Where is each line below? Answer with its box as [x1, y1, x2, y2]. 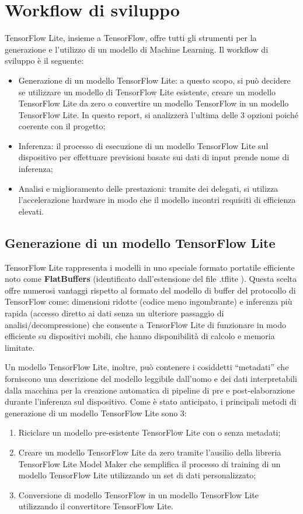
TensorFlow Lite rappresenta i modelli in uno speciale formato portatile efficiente [5, 261, 295, 273]
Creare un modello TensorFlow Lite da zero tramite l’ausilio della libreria [18, 446, 281, 458]
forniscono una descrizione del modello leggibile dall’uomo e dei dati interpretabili [5, 372, 297, 384]
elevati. [18, 205, 44, 217]
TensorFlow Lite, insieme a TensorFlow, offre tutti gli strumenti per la [5, 32, 257, 44]
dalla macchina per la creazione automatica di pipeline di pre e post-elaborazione [5, 384, 295, 396]
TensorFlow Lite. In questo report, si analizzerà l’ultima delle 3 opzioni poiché [18, 108, 298, 120]
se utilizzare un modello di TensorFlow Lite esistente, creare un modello [18, 85, 276, 98]
